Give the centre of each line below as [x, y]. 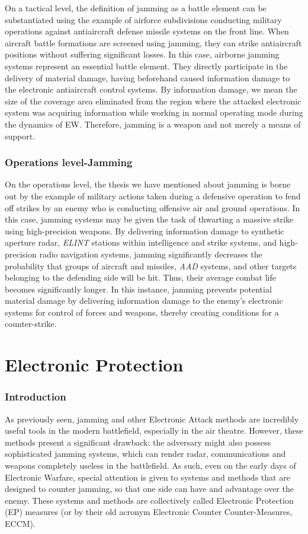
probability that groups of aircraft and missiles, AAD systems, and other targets [151, 266]
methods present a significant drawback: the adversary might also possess [138, 442]
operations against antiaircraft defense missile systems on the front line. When [147, 31]
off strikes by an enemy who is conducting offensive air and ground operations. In [153, 207]
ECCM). [20, 523]
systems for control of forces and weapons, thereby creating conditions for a [142, 312]
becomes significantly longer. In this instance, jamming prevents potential [138, 289]
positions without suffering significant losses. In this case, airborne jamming [142, 54]
